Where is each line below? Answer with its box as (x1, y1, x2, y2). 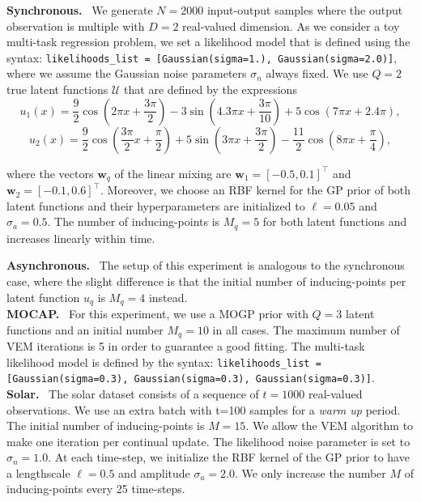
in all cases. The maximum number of (212, 321, 400, 338)
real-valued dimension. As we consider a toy (182, 17, 400, 34)
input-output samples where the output (206, 2, 403, 18)
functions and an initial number (6, 321, 164, 338)
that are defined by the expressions (124, 81, 297, 98)
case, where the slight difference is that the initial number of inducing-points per (6, 272, 406, 289)
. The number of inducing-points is (47, 213, 220, 230)
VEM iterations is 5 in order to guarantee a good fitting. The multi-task (6, 338, 365, 354)
